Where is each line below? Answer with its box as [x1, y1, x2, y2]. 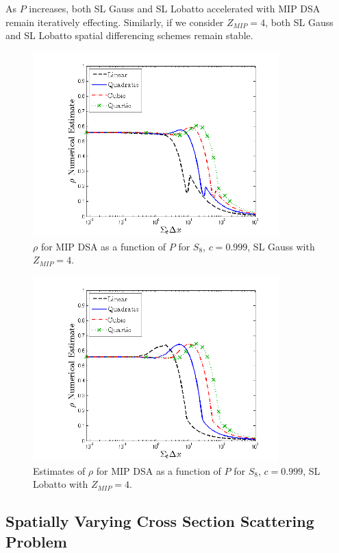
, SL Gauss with [247, 239, 315, 253]
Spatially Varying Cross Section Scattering [5, 510, 314, 532]
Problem [5, 530, 67, 552]
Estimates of [33, 463, 86, 478]
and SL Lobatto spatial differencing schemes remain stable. [5, 28, 253, 43]
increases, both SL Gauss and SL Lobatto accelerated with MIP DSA [29, 1, 321, 15]
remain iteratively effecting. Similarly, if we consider [5, 14, 224, 29]
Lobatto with [33, 477, 88, 491]
